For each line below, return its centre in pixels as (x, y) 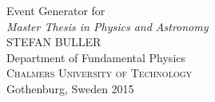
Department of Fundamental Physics (96, 57)
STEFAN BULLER (54, 42)
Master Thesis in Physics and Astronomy (107, 26)
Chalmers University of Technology (100, 73)
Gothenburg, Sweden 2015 (70, 88)
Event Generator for (56, 10)
